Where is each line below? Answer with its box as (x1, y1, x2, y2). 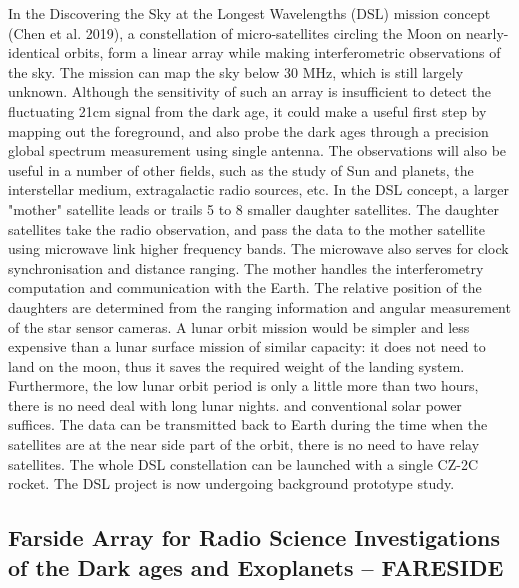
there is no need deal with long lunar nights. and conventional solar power (8, 394, 462, 415)
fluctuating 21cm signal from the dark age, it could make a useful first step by (8, 100, 487, 121)
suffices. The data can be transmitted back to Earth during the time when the (8, 414, 488, 435)
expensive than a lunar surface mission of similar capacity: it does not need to (8, 336, 486, 357)
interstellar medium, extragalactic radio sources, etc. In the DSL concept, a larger (8, 179, 509, 200)
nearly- (466, 22, 509, 43)
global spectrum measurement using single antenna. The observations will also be (8, 140, 507, 161)
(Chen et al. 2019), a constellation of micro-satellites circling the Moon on (8, 22, 462, 43)
